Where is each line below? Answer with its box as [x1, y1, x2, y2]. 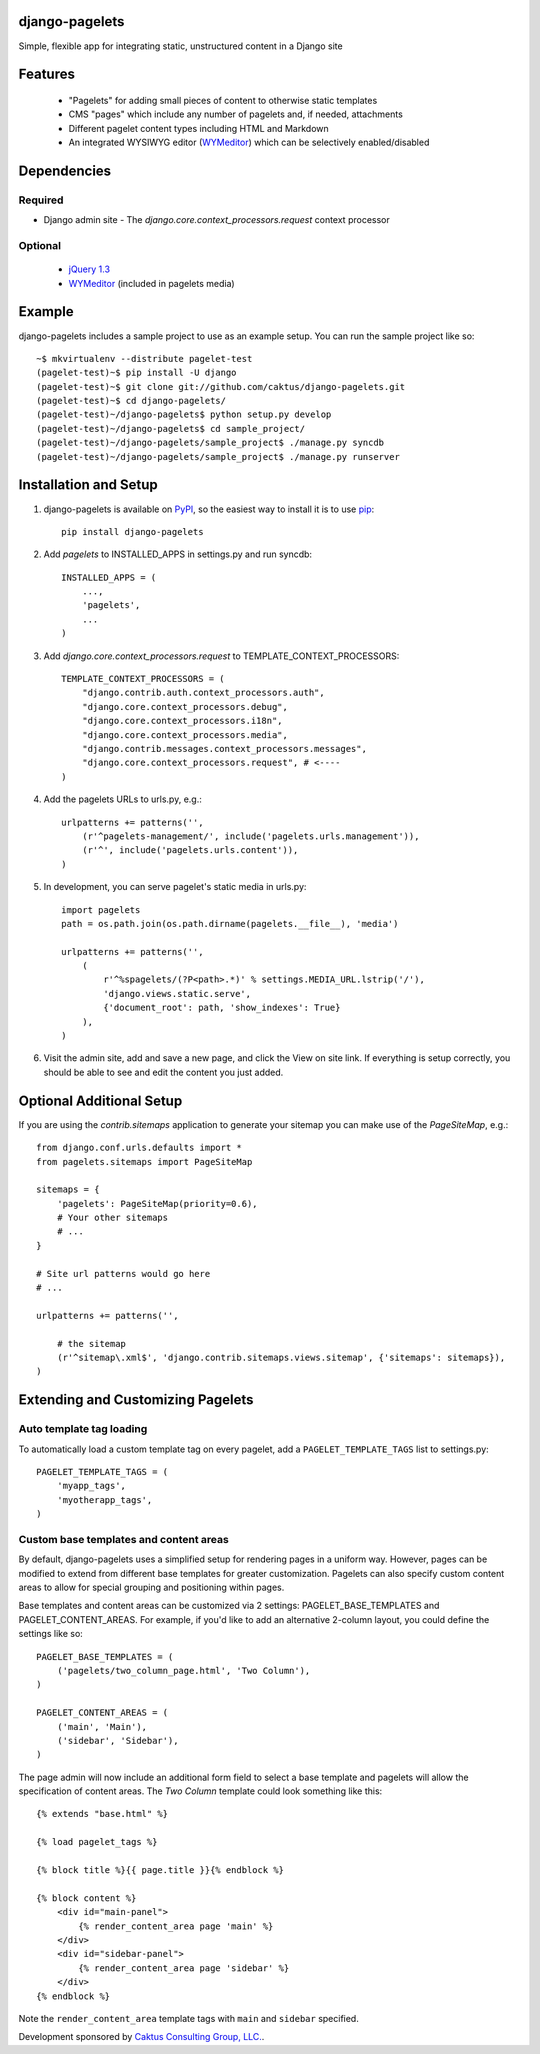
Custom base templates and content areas [18, 1532, 229, 1546]
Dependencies [18, 162, 112, 179]
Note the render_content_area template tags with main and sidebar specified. [18, 2012, 359, 2024]
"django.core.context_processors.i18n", [81, 715, 284, 727]
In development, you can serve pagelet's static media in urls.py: [43, 881, 307, 893]
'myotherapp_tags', [56, 1494, 153, 1505]
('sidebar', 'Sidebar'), [56, 1735, 179, 1746]
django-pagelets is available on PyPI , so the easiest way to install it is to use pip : [43, 503, 375, 515]
